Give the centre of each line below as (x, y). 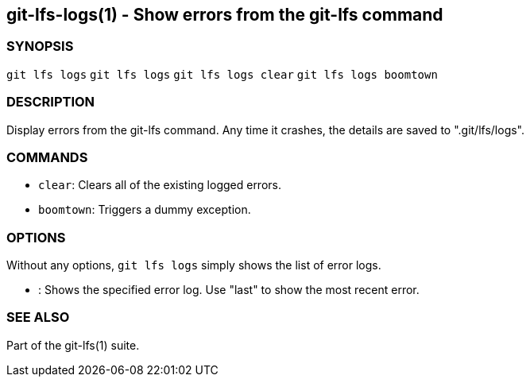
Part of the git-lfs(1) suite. (73, 345)
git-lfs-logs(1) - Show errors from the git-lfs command (225, 15)
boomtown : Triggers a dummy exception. (145, 210)
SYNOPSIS (40, 46)
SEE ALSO (38, 317)
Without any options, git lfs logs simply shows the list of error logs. (194, 265)
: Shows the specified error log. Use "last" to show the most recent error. (229, 290)
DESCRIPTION (51, 102)
